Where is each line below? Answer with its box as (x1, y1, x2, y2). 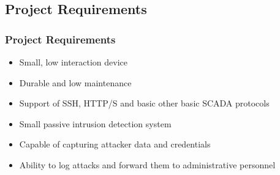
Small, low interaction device (19, 56, 128, 68)
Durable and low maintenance (19, 76, 132, 89)
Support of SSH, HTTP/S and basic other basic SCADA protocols (19, 97, 270, 110)
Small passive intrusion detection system (19, 117, 172, 130)
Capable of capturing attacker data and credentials (19, 138, 211, 151)
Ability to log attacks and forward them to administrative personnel (19, 158, 276, 171)
